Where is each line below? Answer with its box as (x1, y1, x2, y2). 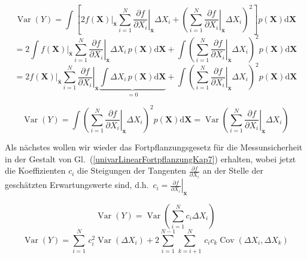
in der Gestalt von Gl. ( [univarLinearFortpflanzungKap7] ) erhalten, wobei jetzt (5, 152, 296, 165)
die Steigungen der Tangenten (77, 164, 187, 177)
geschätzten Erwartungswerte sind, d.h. (5, 178, 149, 191)
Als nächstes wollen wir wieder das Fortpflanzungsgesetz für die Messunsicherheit (5, 140, 303, 153)
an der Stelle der (202, 164, 263, 177)
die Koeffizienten (5, 164, 66, 177)
